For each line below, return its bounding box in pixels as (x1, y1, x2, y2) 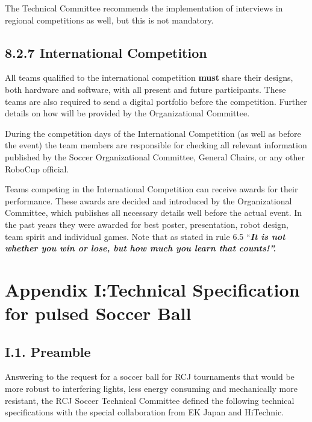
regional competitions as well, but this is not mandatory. (5, 13, 214, 26)
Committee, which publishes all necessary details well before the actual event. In (5, 206, 302, 219)
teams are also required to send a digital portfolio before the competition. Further (5, 95, 307, 107)
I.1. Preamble (5, 342, 91, 361)
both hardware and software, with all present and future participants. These (5, 83, 286, 95)
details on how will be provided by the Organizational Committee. (5, 107, 250, 119)
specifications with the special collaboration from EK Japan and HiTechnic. (5, 406, 284, 418)
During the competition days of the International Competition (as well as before (5, 127, 301, 139)
